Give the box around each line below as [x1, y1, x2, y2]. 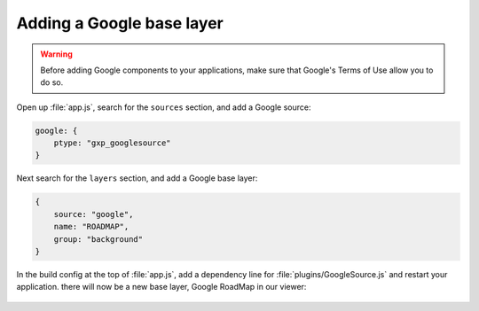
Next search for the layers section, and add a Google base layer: [16, 173, 258, 183]
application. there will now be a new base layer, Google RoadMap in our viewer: [16, 282, 307, 292]
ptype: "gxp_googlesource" [53, 138, 172, 148]
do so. [40, 77, 64, 88]
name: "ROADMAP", [53, 222, 130, 232]
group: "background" [53, 234, 144, 244]
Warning [40, 49, 73, 59]
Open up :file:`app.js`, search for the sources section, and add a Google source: [16, 102, 311, 113]
